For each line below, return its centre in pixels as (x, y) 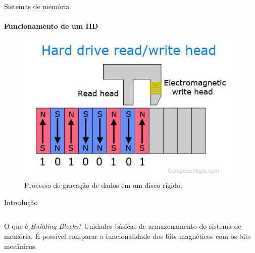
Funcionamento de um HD (51, 26)
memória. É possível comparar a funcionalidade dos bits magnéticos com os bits (127, 236)
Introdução (21, 202)
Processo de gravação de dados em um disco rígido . (103, 185)
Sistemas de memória (37, 6)
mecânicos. (21, 246)
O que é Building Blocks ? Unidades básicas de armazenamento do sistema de (123, 226)
